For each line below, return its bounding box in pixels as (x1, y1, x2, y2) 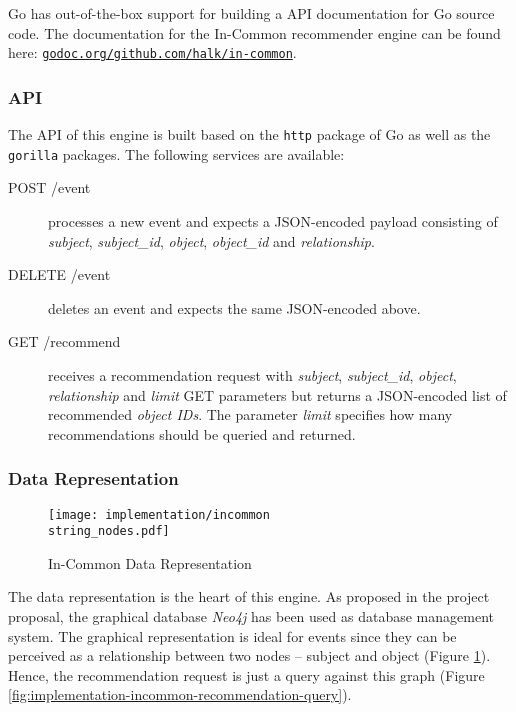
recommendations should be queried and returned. (48, 423, 356, 444)
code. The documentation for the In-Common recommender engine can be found (8, 22, 501, 43)
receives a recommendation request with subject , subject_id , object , (48, 364, 457, 385)
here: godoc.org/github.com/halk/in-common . (8, 42, 297, 63)
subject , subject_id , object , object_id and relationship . (48, 230, 375, 251)
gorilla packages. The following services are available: (8, 143, 345, 164)
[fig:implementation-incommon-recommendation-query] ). (8, 684, 352, 705)
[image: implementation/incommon (48, 507, 270, 522)
